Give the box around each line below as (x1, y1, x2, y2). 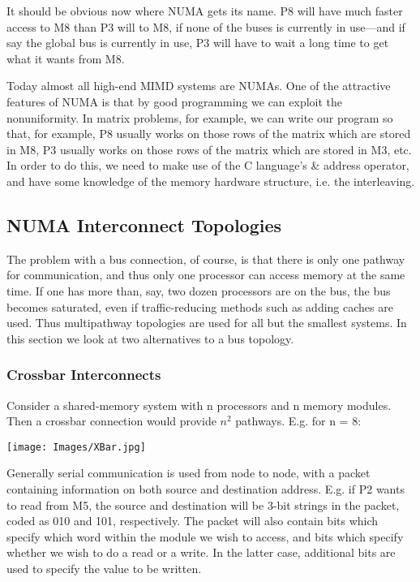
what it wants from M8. (6, 50, 125, 67)
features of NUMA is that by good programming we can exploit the (6, 93, 343, 110)
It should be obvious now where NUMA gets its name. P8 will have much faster (6, 2, 403, 19)
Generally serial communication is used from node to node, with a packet (6, 464, 371, 481)
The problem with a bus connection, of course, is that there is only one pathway (6, 250, 405, 267)
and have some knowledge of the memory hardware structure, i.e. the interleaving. (6, 172, 415, 189)
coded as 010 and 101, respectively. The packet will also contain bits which (6, 512, 379, 529)
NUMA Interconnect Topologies (6, 212, 282, 237)
